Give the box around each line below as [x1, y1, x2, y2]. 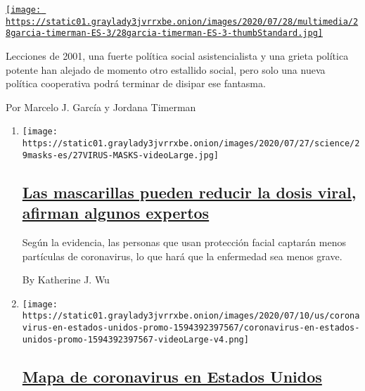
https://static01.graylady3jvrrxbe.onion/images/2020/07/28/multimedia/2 [6, 16, 359, 27]
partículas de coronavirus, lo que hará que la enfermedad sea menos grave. [22, 248, 342, 263]
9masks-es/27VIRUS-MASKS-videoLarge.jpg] [22, 150, 219, 160]
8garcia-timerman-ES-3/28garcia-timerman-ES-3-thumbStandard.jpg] [6, 28, 324, 39]
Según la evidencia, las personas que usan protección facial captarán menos [22, 234, 346, 249]
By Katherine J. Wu [22, 272, 110, 287]
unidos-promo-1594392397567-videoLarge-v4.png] [22, 334, 249, 345]
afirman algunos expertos [22, 202, 210, 224]
